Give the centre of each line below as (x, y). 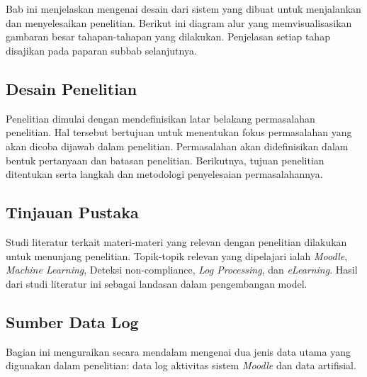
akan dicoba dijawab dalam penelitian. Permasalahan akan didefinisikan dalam (177, 146)
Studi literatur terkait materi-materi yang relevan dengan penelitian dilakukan (176, 241)
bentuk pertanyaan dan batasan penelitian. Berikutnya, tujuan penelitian (165, 160)
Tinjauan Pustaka (72, 212)
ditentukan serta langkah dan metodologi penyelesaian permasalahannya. (164, 174)
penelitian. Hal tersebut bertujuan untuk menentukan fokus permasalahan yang (179, 132)
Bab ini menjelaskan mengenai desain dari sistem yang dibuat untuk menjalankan (183, 9)
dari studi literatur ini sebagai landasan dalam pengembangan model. (157, 283)
